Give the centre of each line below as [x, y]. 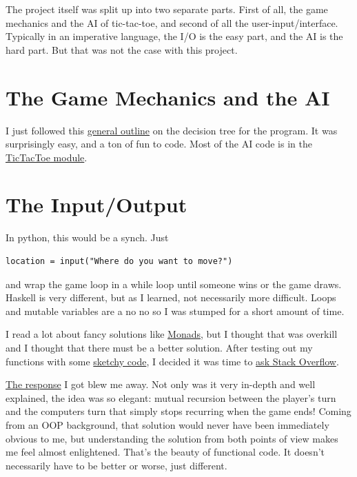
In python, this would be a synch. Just [87, 237]
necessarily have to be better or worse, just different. [116, 465]
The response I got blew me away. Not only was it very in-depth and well [161, 384]
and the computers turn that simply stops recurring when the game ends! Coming [178, 411]
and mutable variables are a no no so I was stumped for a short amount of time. [175, 311]
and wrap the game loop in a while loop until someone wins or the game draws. [174, 284]
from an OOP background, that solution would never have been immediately [167, 424]
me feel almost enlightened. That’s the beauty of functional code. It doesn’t [165, 452]
